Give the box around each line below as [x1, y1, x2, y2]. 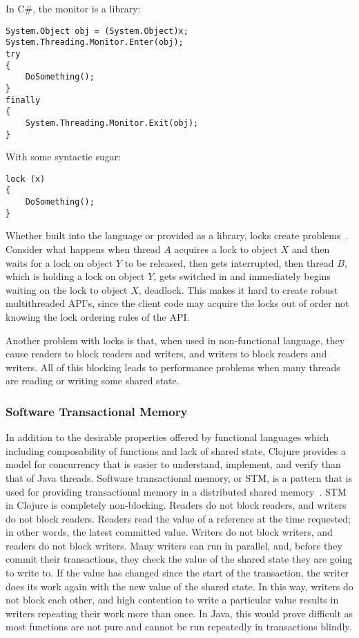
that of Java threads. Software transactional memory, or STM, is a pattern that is [6, 470, 353, 485]
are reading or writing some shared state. [6, 373, 179, 388]
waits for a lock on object [6, 255, 113, 270]
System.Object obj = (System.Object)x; [6, 26, 188, 36]
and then [291, 241, 330, 256]
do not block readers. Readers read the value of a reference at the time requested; [6, 511, 351, 525]
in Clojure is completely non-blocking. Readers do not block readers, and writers [6, 498, 347, 512]
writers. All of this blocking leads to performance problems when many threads [6, 359, 340, 374]
